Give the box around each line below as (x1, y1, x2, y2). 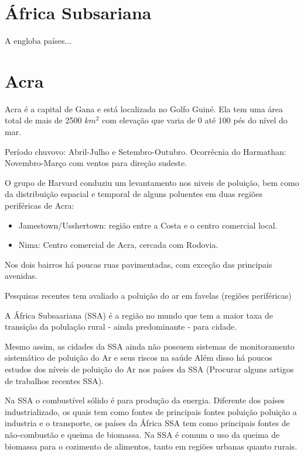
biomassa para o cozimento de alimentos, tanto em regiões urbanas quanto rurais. (5, 440, 298, 452)
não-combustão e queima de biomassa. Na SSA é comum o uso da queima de (5, 428, 280, 440)
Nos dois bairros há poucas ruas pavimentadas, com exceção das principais (5, 258, 272, 270)
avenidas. (5, 270, 37, 282)
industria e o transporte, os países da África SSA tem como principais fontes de (5, 417, 290, 429)
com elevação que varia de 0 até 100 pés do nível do (102, 114, 288, 126)
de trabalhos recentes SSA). (5, 374, 104, 386)
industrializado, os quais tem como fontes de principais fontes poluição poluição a (5, 405, 297, 417)
